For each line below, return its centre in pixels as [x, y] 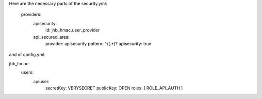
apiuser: [41, 81]
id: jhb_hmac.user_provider [73, 30]
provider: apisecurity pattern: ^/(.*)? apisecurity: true [98, 43]
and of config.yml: [27, 55]
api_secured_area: [51, 37]
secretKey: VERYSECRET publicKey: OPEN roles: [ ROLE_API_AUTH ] [114, 88]
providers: [31, 14]
